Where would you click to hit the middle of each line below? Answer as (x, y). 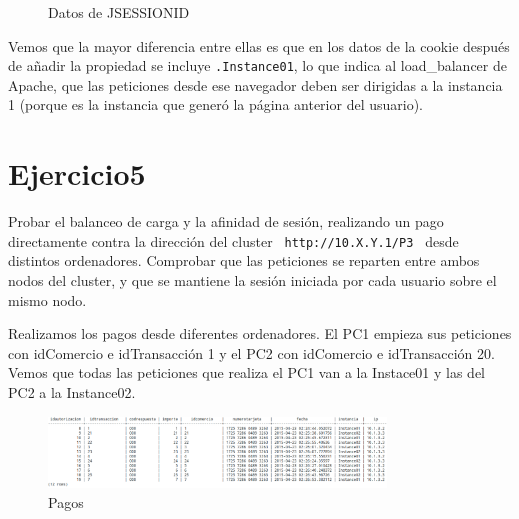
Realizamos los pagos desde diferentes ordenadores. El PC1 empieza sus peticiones (260, 333)
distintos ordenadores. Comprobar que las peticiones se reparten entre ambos (244, 260)
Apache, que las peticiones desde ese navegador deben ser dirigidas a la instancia (255, 84)
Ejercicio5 (77, 173)
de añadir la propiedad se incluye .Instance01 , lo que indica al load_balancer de (257, 65)
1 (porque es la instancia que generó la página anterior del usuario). (216, 104)
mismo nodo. (47, 299)
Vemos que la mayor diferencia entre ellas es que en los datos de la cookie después (259, 45)
